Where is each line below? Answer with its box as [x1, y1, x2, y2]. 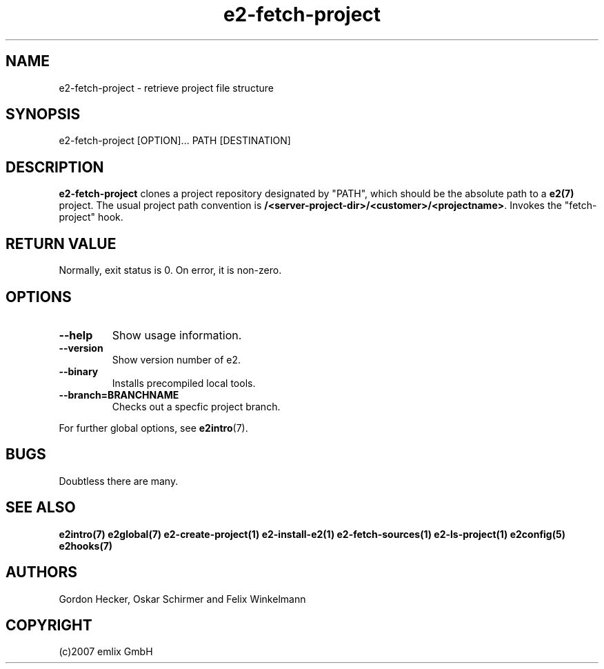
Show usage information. [112, 328, 242, 342]
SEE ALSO [6, 499, 76, 517]
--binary [59, 365, 99, 377]
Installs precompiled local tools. [112, 377, 256, 389]
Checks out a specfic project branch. [112, 400, 281, 412]
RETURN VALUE [6, 234, 117, 252]
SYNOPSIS [6, 106, 81, 123]
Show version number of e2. [112, 353, 241, 366]
